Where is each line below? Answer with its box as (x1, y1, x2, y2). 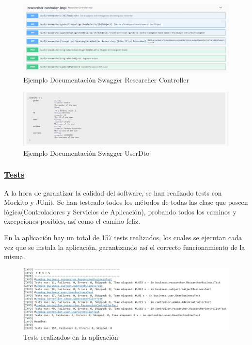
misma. (4, 251, 25, 262)
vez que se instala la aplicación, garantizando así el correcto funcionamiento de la (4, 242, 245, 252)
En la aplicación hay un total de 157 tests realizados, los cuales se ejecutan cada (4, 232, 242, 243)
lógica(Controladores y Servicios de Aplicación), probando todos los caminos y (4, 206, 236, 216)
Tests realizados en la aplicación (23, 331, 118, 342)
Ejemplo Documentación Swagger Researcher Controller (23, 75, 189, 85)
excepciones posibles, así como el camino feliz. (4, 216, 141, 226)
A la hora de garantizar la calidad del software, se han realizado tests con (4, 187, 222, 197)
